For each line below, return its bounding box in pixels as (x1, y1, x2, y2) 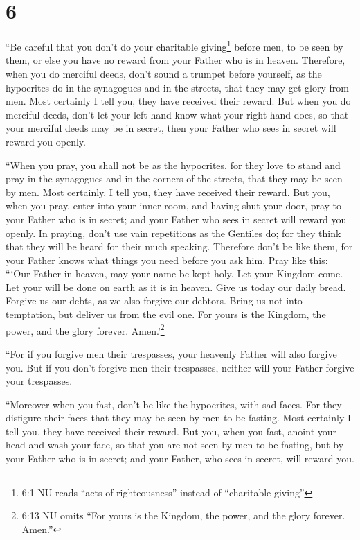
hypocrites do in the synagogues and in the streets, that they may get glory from (6, 80, 349, 94)
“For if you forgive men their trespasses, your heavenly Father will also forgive (6, 346, 337, 360)
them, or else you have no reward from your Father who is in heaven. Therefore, (6, 53, 345, 67)
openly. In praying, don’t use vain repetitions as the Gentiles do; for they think (6, 225, 341, 240)
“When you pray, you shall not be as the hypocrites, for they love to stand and (6, 157, 341, 172)
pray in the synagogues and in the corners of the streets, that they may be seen (6, 171, 343, 186)
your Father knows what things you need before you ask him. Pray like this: (6, 252, 328, 267)
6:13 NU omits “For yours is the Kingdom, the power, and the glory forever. (21, 508, 345, 523)
